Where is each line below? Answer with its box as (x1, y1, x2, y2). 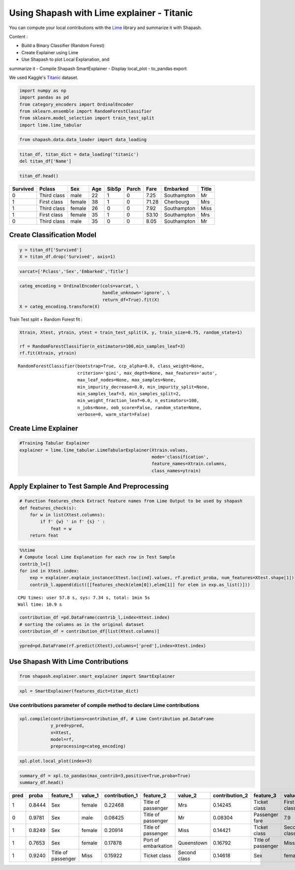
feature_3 (253, 792, 277, 799)
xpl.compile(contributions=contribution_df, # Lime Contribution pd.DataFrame (19, 716, 214, 722)
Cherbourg (164, 198, 189, 205)
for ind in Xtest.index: (19, 568, 80, 574)
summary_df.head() (19, 779, 64, 785)
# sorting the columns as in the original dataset (19, 622, 145, 627)
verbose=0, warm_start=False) (77, 412, 150, 418)
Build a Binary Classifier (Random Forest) (21, 42, 105, 49)
